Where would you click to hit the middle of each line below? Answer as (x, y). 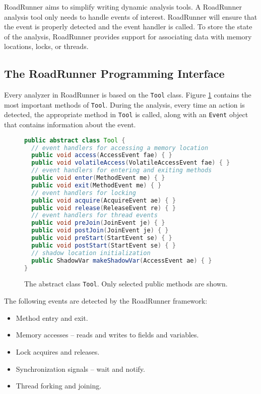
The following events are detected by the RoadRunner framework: (106, 301)
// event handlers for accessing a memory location (120, 148)
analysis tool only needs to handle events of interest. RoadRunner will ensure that (131, 16)
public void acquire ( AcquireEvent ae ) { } (104, 200)
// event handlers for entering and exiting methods (122, 170)
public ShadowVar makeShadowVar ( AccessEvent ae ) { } (122, 260)
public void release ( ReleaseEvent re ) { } (104, 208)
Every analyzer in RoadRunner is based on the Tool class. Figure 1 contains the (128, 95)
